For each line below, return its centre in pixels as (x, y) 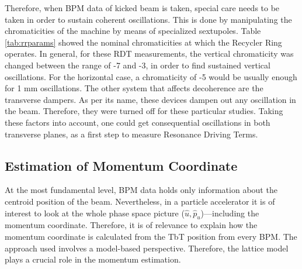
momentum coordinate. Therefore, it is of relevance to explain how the (131, 225)
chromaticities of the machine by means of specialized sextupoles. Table (133, 31)
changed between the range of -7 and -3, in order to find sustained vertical (138, 65)
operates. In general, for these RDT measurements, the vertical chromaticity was (149, 54)
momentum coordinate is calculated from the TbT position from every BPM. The (151, 236)
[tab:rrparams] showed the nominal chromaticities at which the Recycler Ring (143, 42)
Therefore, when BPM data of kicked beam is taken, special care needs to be (142, 8)
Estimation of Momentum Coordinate (121, 165)
